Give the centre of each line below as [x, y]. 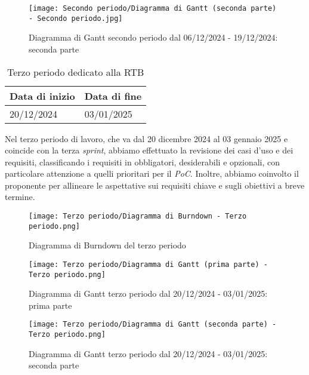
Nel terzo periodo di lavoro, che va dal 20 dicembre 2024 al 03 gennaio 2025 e [146, 138]
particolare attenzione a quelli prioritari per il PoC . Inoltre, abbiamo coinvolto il [152, 173]
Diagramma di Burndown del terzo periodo [107, 245]
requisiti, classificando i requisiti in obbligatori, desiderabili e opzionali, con [143, 162]
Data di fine [113, 96]
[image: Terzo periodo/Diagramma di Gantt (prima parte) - [148, 264]
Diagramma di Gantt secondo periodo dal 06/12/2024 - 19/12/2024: [153, 37]
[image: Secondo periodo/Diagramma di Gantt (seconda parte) [153, 8]
